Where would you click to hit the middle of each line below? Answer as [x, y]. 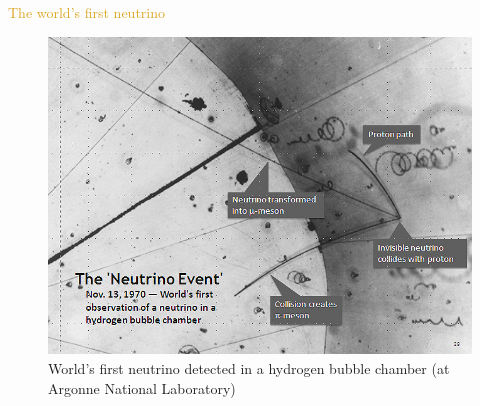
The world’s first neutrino [87, 12]
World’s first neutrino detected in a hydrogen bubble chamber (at [249, 368]
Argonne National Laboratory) [142, 387]
